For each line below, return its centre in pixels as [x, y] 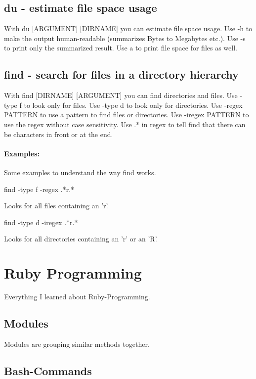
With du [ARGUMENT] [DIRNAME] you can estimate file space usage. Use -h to [128, 28]
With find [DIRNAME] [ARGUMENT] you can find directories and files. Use [121, 95]
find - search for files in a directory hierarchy [121, 74]
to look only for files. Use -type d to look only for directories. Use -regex [133, 105]
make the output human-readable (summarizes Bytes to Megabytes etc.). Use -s [125, 38]
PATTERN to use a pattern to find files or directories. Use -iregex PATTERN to [127, 115]
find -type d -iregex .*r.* [41, 222]
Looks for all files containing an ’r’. [57, 206]
